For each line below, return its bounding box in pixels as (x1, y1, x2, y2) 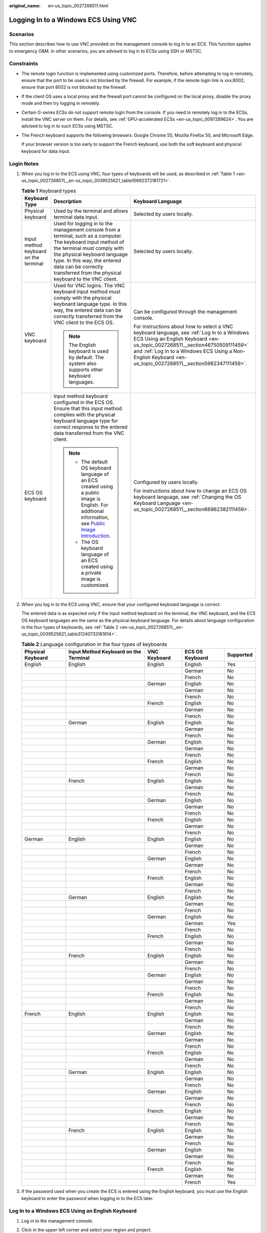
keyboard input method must (53, 288, 121, 295)
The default (81, 458, 108, 465)
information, (81, 513, 109, 520)
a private (81, 569, 102, 576)
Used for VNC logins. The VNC (53, 282, 125, 289)
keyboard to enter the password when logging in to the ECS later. (21, 1195, 154, 1201)
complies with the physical (53, 411, 116, 418)
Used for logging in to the (53, 220, 113, 227)
